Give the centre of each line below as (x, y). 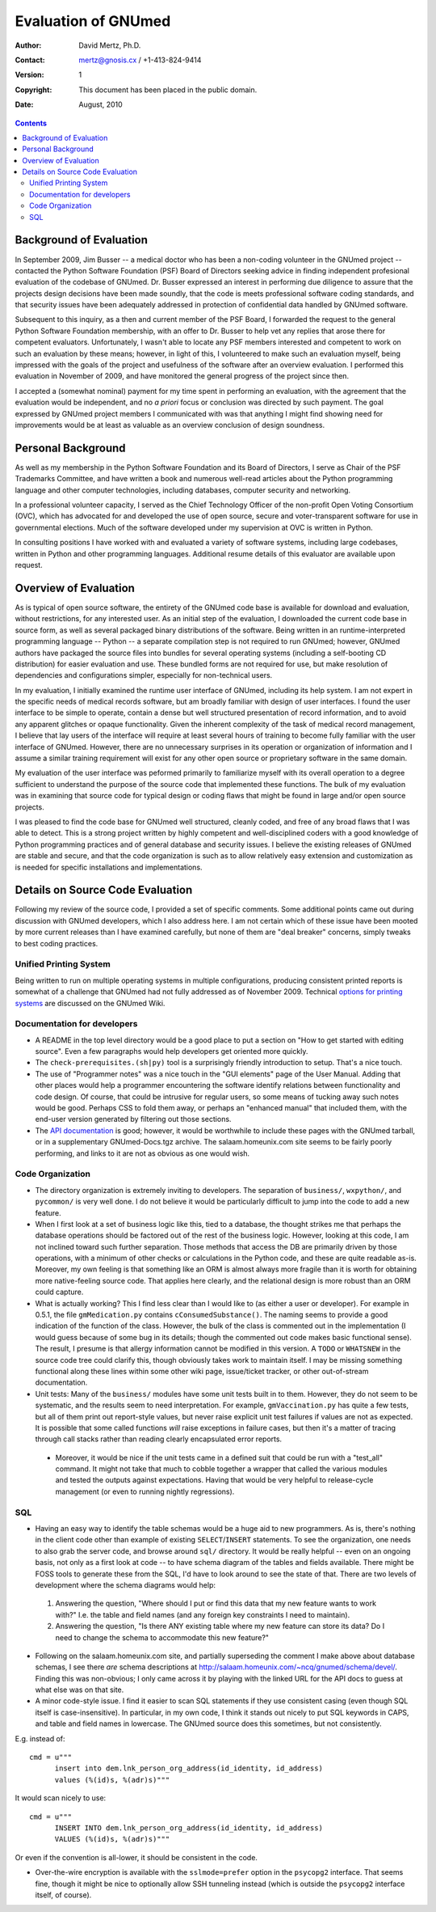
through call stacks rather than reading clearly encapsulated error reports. (159, 1439)
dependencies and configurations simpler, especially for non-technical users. (144, 675)
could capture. (59, 1292)
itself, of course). (63, 1895)
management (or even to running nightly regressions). (145, 1491)
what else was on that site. (80, 1690)
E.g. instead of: (40, 1738)
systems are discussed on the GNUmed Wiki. (90, 1003)
